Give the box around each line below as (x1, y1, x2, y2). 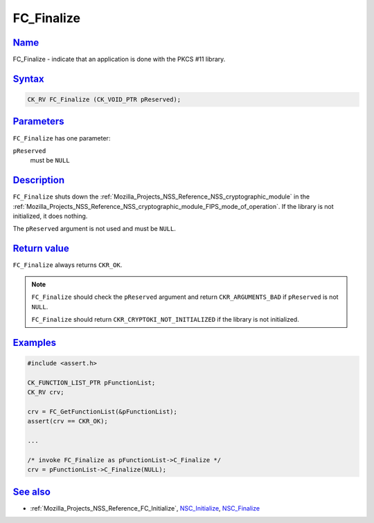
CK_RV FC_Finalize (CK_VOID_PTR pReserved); (27, 95, 181, 104)
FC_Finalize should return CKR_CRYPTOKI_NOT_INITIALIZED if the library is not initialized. (31, 315, 299, 323)
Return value (12, 243, 69, 255)
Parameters (12, 116, 64, 127)
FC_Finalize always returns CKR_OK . (12, 261, 123, 269)
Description (12, 174, 65, 186)
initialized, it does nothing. (12, 212, 88, 221)
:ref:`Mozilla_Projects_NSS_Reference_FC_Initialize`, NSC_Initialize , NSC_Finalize (30, 504, 260, 512)
